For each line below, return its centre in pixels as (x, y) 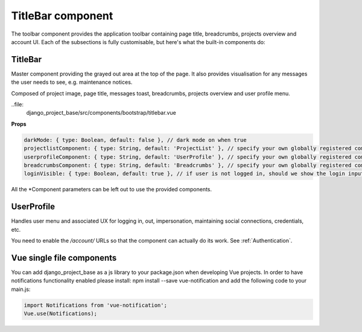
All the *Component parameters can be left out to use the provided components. (112, 190)
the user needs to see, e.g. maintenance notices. (72, 82)
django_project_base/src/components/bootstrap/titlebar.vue (101, 113)
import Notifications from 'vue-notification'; (95, 305)
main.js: (21, 289)
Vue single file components (64, 257)
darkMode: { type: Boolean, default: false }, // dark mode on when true (135, 140)
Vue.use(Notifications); (61, 314)
